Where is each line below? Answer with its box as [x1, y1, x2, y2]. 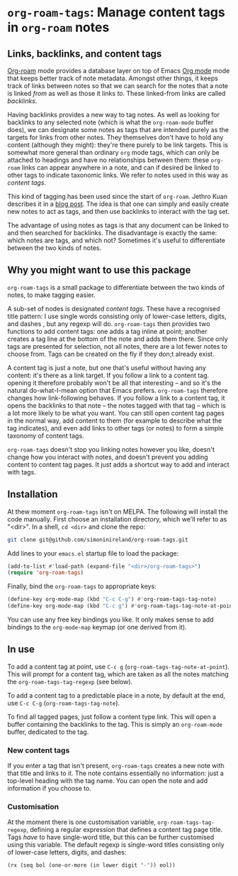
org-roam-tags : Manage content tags [7, 4, 225, 21]
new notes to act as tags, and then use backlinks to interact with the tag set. [7, 207, 230, 215]
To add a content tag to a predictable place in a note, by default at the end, [7, 691, 225, 700]
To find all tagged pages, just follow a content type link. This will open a [7, 712, 217, 721]
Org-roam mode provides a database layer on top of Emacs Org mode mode [7, 67, 230, 75]
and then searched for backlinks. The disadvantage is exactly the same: [7, 229, 217, 237]
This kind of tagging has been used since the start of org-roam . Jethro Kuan [7, 193, 228, 200]
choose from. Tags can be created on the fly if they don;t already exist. [7, 350, 215, 358]
